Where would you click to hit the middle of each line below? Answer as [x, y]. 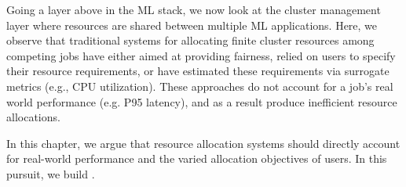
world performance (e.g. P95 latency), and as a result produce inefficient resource [202, 101]
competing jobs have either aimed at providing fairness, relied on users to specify [201, 55]
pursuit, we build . [51, 173]
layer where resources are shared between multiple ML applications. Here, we [192, 25]
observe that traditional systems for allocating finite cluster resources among [190, 40]
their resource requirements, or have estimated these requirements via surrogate [198, 71]
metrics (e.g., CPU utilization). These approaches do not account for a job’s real [200, 86]
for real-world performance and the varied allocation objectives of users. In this [197, 158]
